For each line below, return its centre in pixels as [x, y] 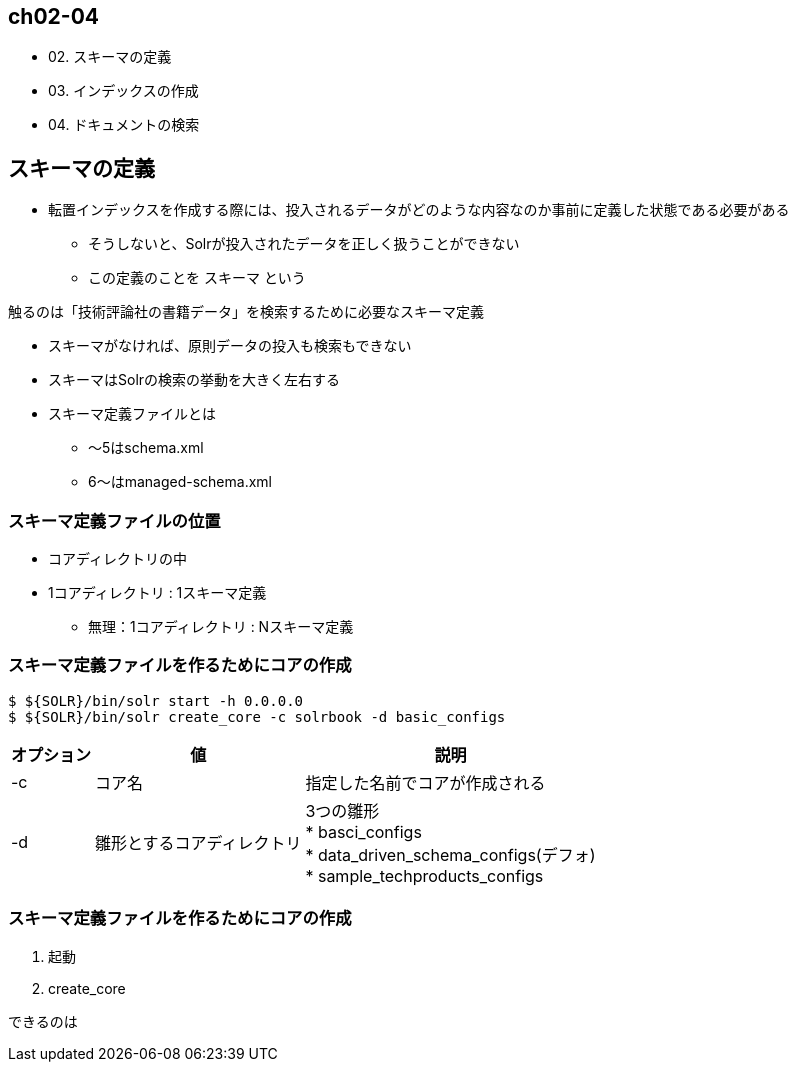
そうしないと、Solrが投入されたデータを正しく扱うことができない [304, 244]
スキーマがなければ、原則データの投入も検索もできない [230, 346]
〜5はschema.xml [146, 448]
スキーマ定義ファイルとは [132, 414]
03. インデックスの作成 [123, 91]
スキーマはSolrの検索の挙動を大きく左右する [194, 380]
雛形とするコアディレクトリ [198, 842]
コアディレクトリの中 [118, 559]
